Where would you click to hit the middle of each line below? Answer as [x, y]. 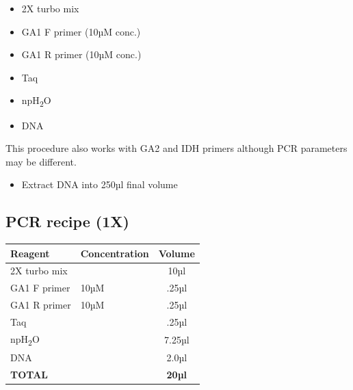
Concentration [115, 253]
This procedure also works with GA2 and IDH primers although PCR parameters [176, 148]
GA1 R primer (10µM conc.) [81, 54]
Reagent [30, 253]
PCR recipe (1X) [67, 221]
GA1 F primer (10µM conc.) [81, 31]
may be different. [41, 161]
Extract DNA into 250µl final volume [100, 184]
